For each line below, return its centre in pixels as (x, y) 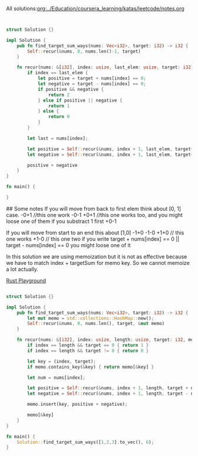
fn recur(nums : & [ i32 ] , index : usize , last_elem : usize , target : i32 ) (105, 67)
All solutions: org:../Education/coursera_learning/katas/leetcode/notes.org (95, 9)
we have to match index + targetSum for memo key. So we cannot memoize (98, 263)
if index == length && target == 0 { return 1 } (88, 345)
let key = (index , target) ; (62, 361)
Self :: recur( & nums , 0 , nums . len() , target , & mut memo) (96, 324)
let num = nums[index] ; (56, 378)
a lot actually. (22, 269)
